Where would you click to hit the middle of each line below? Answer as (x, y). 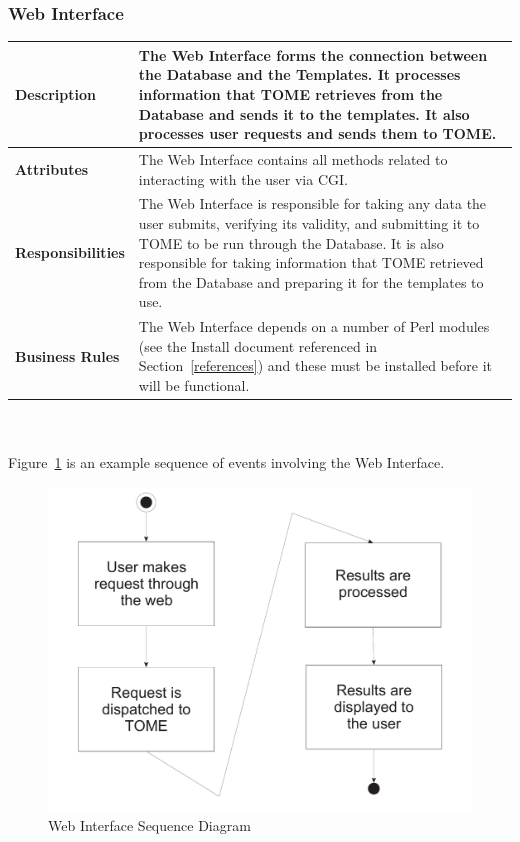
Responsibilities (70, 252)
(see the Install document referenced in (258, 345)
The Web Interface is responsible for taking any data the (312, 203)
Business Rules (67, 355)
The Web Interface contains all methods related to (293, 158)
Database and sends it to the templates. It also (304, 113)
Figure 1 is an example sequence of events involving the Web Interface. (226, 462)
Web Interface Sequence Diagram (149, 824)
